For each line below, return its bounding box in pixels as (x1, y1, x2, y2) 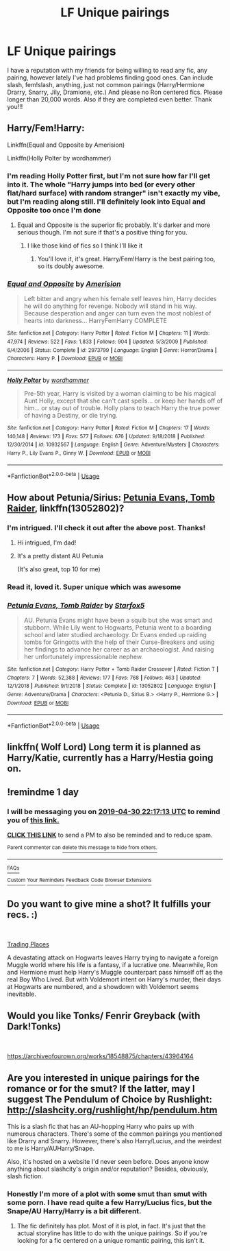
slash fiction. (7, 1171, 43, 1180)
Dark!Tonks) (7, 1021, 62, 1032)
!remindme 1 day (7, 786, 79, 798)
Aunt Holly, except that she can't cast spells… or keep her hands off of (23, 396, 223, 405)
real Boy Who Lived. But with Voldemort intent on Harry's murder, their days (7, 975, 221, 984)
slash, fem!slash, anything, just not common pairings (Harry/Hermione (7, 80, 205, 88)
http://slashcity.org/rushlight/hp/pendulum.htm (7, 1104, 218, 1116)
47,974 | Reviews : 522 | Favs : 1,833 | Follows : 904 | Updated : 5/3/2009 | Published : (7, 338, 209, 345)
